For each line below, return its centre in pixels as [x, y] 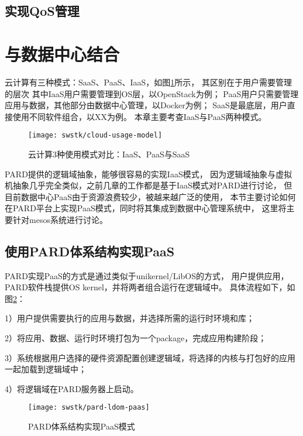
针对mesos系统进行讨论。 [60, 219]
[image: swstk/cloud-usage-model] [95, 135]
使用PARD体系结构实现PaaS [90, 251]
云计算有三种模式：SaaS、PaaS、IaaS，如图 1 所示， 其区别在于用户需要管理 [149, 82]
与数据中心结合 [62, 54]
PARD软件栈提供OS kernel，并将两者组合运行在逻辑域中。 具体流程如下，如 [150, 287]
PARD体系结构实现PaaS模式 [82, 426]
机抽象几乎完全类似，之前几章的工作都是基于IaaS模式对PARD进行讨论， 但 [149, 185]
